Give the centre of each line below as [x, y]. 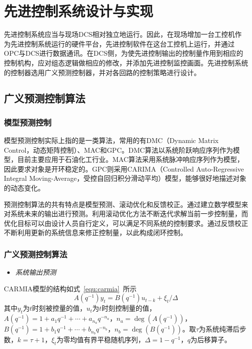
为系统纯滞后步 [223, 329]
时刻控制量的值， [129, 308]
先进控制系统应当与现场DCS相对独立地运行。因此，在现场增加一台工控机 [119, 34]
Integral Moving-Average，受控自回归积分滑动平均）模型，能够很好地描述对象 [125, 178]
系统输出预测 [36, 272]
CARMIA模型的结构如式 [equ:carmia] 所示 [70, 288]
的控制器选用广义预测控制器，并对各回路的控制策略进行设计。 [102, 72]
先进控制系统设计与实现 [79, 11]
